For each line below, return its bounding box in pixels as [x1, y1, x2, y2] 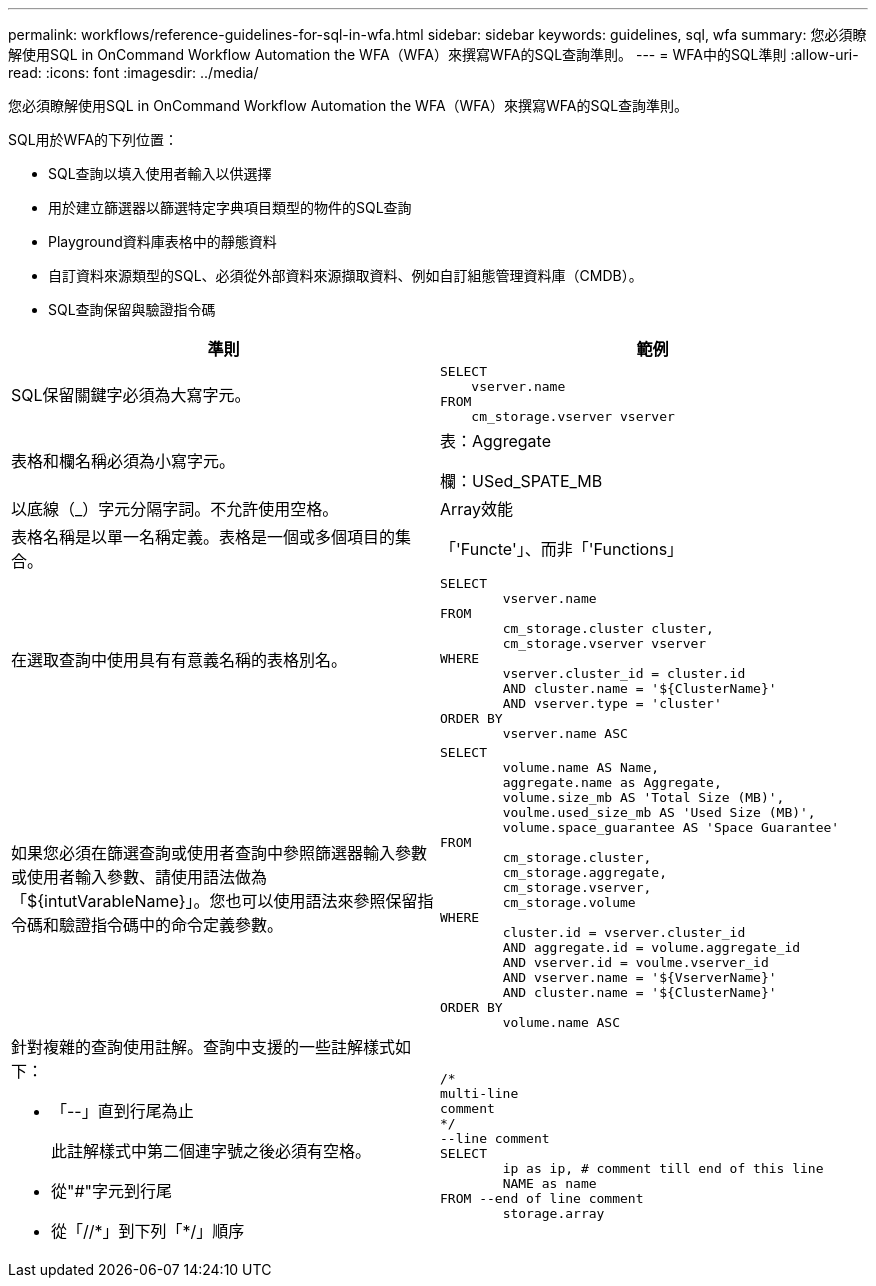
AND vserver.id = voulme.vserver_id [502, 955, 769, 970]
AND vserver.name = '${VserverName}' [502, 970, 777, 985]
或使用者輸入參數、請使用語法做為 [11, 866, 268, 887]
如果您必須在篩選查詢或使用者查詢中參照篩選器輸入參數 [11, 842, 428, 863]
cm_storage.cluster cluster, [502, 621, 714, 636]
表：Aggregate [440, 431, 551, 451]
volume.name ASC [502, 1015, 621, 1030]
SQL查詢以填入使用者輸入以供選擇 [48, 165, 272, 182]
